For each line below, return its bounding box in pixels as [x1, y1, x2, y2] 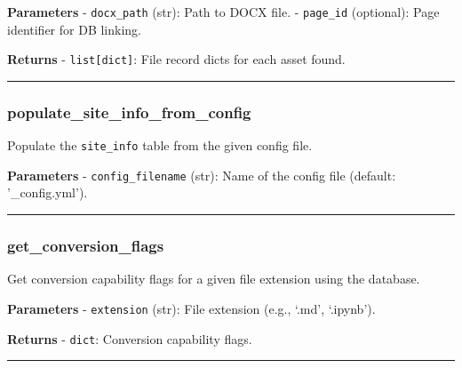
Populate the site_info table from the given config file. [7, 136, 313, 155]
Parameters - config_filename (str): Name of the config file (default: [7, 165, 396, 184]
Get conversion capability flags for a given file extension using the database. [7, 269, 420, 288]
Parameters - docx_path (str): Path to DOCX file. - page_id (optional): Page [7, 3, 440, 20]
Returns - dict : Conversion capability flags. [7, 329, 252, 348]
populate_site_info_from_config [7, 100, 251, 123]
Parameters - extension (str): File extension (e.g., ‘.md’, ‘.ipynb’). [7, 299, 376, 317]
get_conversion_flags [7, 234, 164, 256]
